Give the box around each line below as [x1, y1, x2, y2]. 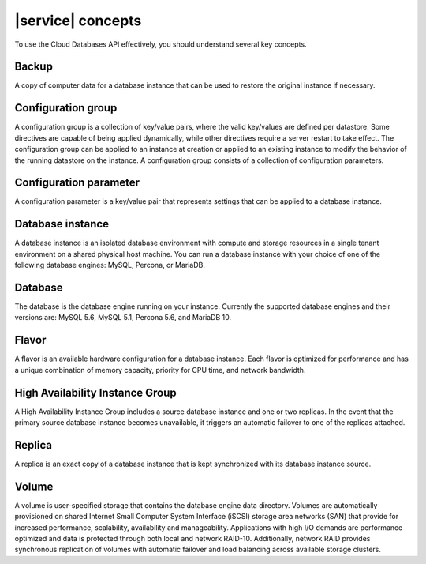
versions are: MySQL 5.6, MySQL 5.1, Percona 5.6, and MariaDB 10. [14, 313, 232, 322]
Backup [14, 60, 53, 73]
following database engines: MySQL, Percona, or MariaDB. [14, 261, 205, 270]
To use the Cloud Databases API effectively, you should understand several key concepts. [14, 39, 307, 49]
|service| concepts [14, 12, 142, 29]
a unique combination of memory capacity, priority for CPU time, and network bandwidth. [14, 365, 306, 374]
